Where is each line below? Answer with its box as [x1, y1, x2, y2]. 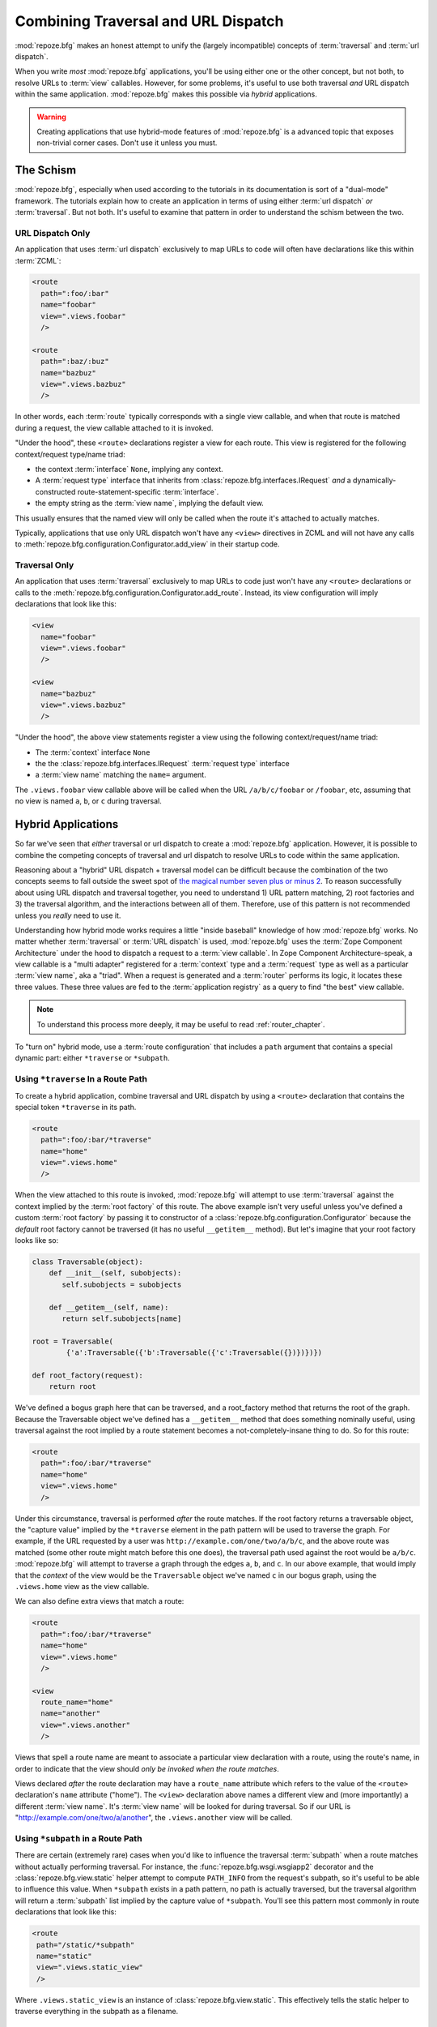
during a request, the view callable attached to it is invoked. [15, 422, 214, 433]
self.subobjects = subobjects [62, 1279, 182, 1289]
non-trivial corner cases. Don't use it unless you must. [36, 138, 218, 148]
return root [49, 1382, 97, 1391]
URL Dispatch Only [15, 227, 91, 238]
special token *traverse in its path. [15, 1102, 137, 1112]
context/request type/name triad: [15, 449, 125, 459]
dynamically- [352, 475, 397, 486]
